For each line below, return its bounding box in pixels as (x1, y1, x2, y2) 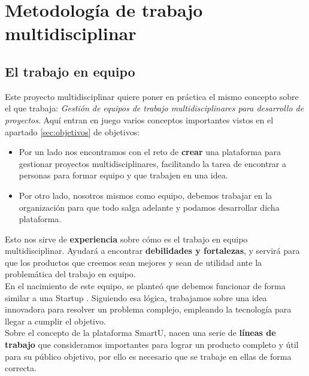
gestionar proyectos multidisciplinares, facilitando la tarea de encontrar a (19, 157, 287, 169)
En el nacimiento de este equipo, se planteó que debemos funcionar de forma (5, 280, 286, 292)
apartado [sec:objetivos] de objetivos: (5, 125, 140, 138)
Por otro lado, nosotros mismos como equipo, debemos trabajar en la (19, 189, 272, 201)
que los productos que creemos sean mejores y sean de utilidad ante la (5, 256, 262, 268)
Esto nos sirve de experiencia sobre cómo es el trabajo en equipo (5, 232, 248, 245)
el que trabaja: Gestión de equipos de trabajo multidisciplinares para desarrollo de (5, 102, 304, 114)
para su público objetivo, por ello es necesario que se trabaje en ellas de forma (5, 350, 292, 362)
